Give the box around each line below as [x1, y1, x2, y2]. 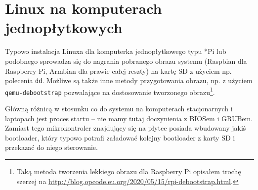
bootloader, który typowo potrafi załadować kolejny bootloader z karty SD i [5, 132, 235, 142]
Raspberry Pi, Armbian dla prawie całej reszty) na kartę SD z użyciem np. [5, 65, 232, 76]
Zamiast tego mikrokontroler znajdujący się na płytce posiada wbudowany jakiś [5, 123, 246, 133]
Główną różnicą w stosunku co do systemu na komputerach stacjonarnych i [5, 103, 233, 114]
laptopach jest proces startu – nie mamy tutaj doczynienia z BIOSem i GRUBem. [5, 113, 253, 123]
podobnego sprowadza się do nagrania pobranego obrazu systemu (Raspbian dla [5, 55, 247, 66]
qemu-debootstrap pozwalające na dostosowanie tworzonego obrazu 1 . [5, 85, 215, 97]
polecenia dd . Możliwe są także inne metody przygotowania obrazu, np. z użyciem [5, 75, 253, 86]
